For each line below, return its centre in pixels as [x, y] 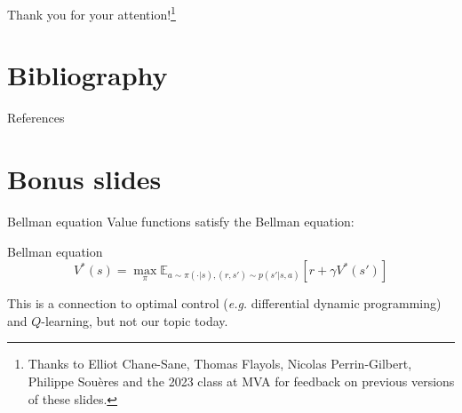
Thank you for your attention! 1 [92, 13]
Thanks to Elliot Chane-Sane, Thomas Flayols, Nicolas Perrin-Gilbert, [220, 364]
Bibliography [88, 75]
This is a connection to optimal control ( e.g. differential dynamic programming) [224, 303]
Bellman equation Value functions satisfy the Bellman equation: [181, 222]
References [36, 118]
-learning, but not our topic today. [135, 320]
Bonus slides [84, 179]
